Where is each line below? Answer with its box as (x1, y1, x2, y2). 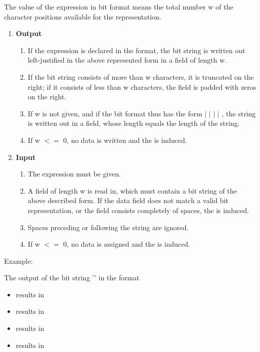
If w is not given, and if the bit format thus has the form (28, 108, 202, 118)
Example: (4, 255, 33, 266)
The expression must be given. (28, 168, 121, 179)
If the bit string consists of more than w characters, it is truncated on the (28, 71, 254, 82)
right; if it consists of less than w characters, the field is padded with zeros (28, 81, 256, 92)
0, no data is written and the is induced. (63, 134, 187, 145)
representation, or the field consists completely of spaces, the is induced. (28, 205, 249, 215)
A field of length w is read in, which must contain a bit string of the (28, 185, 237, 196)
